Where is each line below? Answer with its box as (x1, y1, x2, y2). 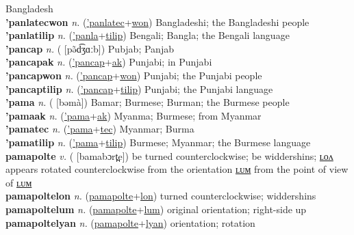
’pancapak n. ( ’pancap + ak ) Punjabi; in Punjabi (5, 55, 212, 69)
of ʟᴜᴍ (5, 175, 32, 189)
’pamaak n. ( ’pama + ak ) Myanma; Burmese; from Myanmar (5, 108, 262, 122)
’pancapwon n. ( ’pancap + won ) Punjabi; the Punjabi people (5, 68, 262, 82)
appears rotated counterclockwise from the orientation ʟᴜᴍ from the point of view (5, 162, 349, 176)
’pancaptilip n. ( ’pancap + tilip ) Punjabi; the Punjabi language (5, 81, 273, 96)
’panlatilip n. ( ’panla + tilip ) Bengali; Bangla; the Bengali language (5, 28, 290, 42)
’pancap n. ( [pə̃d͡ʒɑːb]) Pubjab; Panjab (5, 41, 174, 55)
